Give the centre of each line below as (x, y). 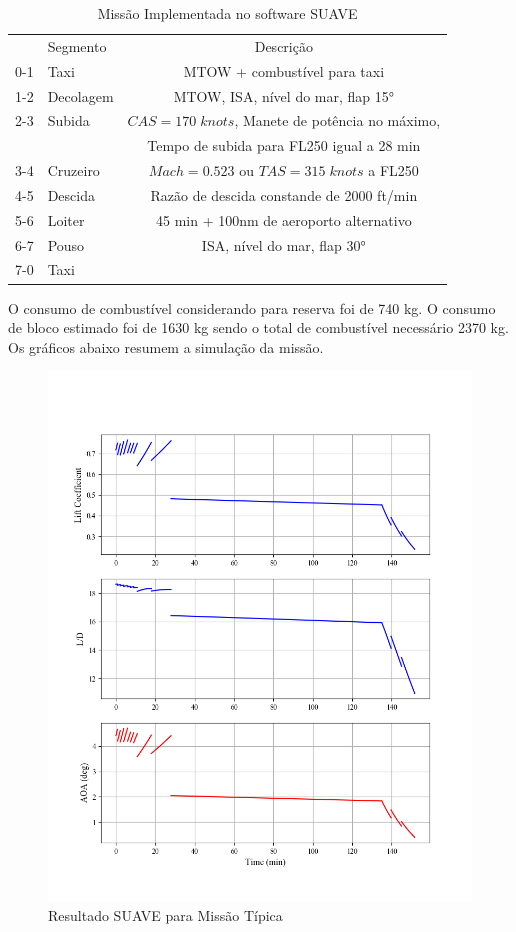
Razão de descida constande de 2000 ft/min (284, 194)
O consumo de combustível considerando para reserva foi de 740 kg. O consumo (252, 307)
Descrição (283, 45)
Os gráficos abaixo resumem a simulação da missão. (166, 346)
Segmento (77, 45)
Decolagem (80, 95)
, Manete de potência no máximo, (337, 120)
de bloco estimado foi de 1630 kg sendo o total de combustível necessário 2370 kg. (258, 327)
